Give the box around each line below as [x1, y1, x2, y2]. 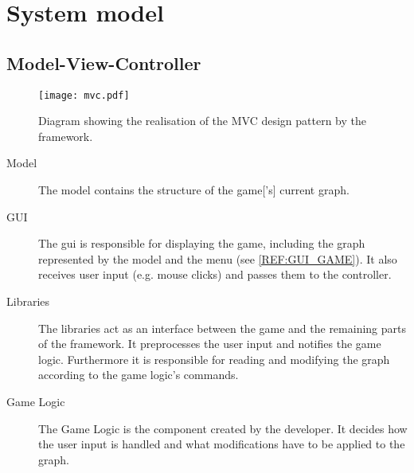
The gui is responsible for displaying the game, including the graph [38, 235, 365, 252]
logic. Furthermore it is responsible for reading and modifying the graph [38, 350, 390, 367]
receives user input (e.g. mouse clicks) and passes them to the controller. [38, 266, 392, 283]
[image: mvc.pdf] [38, 89, 130, 101]
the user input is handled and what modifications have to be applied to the [38, 436, 405, 452]
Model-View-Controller [6, 50, 201, 75]
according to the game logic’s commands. [38, 366, 239, 383]
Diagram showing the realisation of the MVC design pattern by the [38, 112, 366, 129]
